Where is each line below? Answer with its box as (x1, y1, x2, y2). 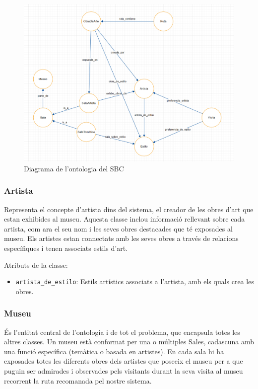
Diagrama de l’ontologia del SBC (24, 163, 124, 173)
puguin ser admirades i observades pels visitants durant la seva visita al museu (4, 365, 243, 376)
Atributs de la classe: (4, 259, 68, 270)
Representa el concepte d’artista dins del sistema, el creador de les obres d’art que (4, 204, 254, 214)
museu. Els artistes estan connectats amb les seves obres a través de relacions (4, 233, 239, 243)
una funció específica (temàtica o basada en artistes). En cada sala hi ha (4, 346, 224, 356)
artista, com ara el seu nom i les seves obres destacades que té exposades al (4, 223, 233, 233)
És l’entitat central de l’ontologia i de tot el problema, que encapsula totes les (4, 326, 240, 337)
